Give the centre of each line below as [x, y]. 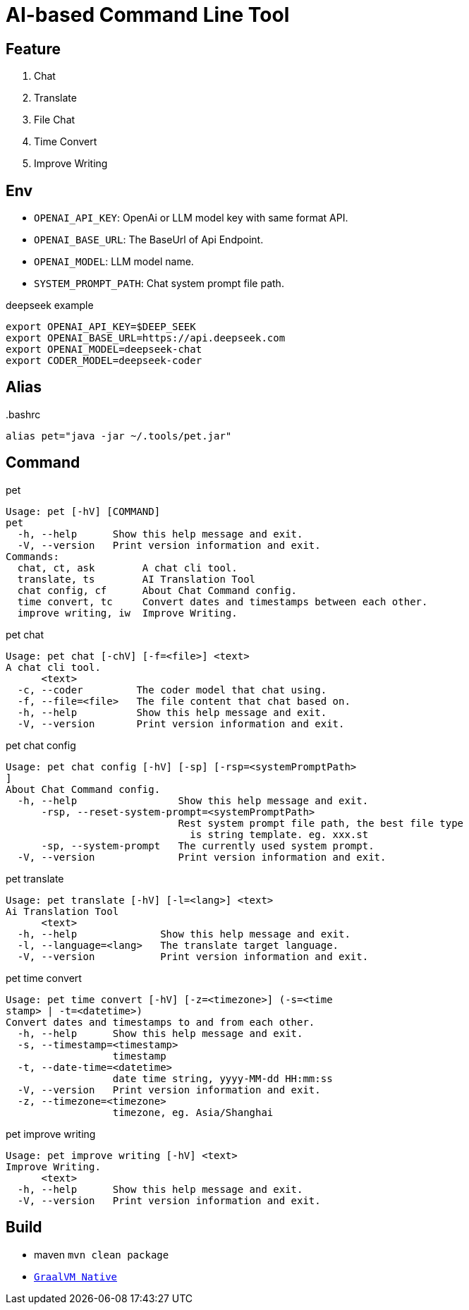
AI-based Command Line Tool [148, 15]
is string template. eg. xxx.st [279, 834]
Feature [33, 49]
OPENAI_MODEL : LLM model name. [114, 262]
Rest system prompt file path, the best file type [321, 823]
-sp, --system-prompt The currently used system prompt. [208, 845]
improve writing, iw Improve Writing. [127, 613]
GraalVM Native [76, 1276]
